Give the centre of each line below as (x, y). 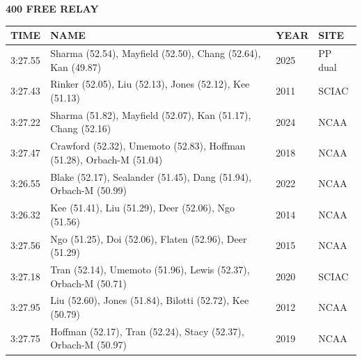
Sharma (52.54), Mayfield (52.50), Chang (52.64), (156, 53)
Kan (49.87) (76, 66)
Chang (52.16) (81, 128)
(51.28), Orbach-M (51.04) (107, 159)
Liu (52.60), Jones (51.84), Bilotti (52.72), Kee (150, 300)
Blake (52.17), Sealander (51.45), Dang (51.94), (151, 176)
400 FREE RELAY (52, 8)
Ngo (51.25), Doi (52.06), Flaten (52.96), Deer (149, 238)
